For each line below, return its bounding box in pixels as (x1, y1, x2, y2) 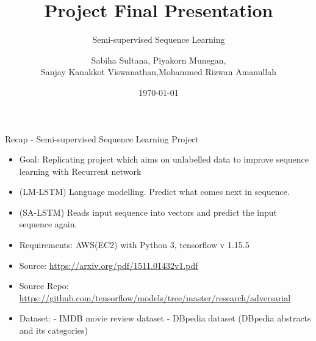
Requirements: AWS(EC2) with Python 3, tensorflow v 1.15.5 (19, 238, 250, 251)
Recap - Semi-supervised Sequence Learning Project (5, 132, 199, 145)
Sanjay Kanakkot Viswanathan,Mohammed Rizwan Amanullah (40, 65, 277, 78)
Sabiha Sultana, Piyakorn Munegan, (91, 53, 226, 66)
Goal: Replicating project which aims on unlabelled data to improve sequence (19, 153, 309, 166)
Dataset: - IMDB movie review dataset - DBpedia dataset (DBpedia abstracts (19, 312, 311, 324)
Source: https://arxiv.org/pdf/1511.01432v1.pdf (19, 258, 198, 271)
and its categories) (19, 324, 88, 337)
